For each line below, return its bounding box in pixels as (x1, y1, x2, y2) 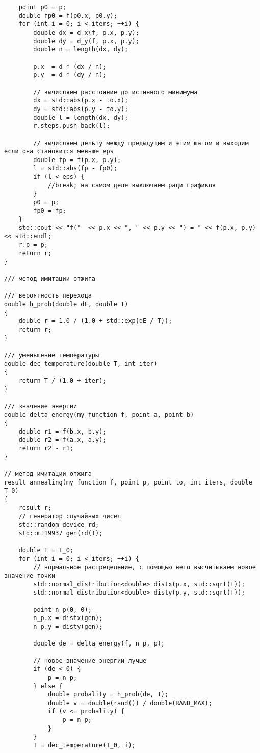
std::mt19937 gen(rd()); (18, 529, 103, 537)
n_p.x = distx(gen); (33, 614, 103, 622)
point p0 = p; (18, 4, 66, 11)
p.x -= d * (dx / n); (33, 63, 107, 70)
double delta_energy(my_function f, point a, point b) (4, 411, 194, 418)
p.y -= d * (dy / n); (33, 71, 107, 79)
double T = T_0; (18, 547, 74, 554)
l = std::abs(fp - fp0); (33, 165, 117, 172)
